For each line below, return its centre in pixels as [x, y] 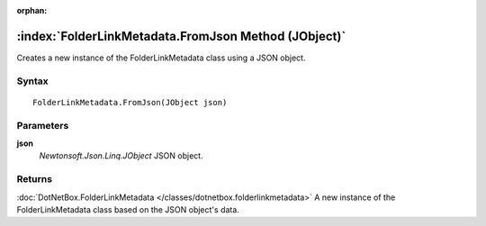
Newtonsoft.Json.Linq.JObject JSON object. [121, 156]
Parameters [43, 125]
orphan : [32, 10]
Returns [35, 179]
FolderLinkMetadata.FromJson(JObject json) [130, 102]
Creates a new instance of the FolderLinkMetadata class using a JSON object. [161, 58]
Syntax [32, 81]
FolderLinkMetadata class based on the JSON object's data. [128, 209]
